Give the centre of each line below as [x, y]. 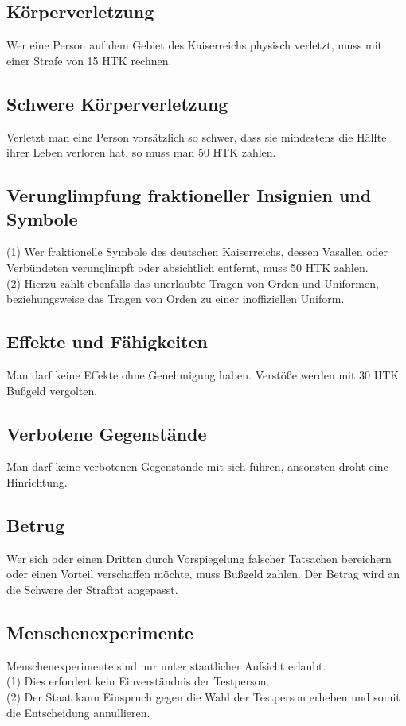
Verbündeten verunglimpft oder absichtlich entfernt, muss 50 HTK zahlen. [187, 267]
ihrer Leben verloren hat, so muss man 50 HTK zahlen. [141, 152]
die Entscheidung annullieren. [78, 712]
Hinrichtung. [37, 481]
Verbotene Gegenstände [107, 433]
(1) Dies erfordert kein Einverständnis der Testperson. [138, 681]
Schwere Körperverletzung [117, 103]
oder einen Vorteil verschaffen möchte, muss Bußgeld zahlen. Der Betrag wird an [203, 574]
